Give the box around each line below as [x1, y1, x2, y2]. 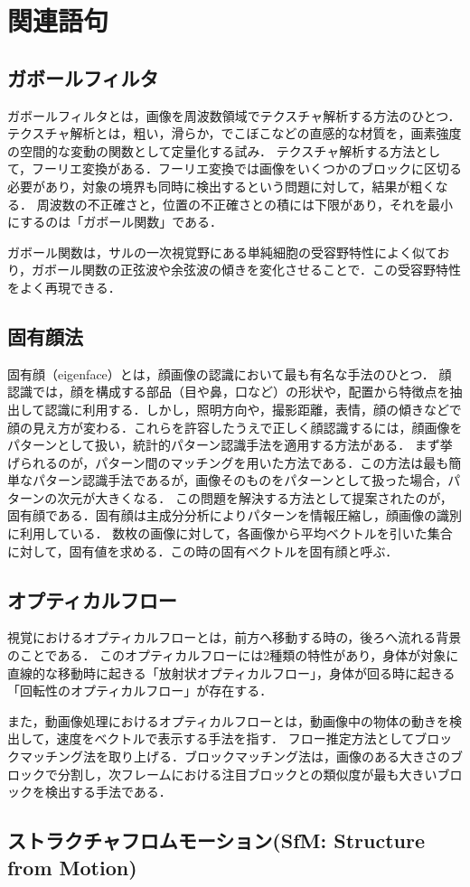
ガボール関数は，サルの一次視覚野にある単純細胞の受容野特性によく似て [7, 242, 437, 261]
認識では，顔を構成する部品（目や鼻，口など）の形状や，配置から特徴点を [7, 382, 450, 401]
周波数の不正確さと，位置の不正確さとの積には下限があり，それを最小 [36, 194, 453, 213]
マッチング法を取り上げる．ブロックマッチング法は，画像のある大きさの [19, 747, 450, 766]
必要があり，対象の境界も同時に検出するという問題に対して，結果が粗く [7, 176, 436, 195]
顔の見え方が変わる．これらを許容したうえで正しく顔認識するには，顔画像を [7, 417, 463, 436]
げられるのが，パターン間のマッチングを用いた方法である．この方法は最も [7, 453, 449, 472]
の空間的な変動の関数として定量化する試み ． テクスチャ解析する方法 [7, 141, 416, 160]
